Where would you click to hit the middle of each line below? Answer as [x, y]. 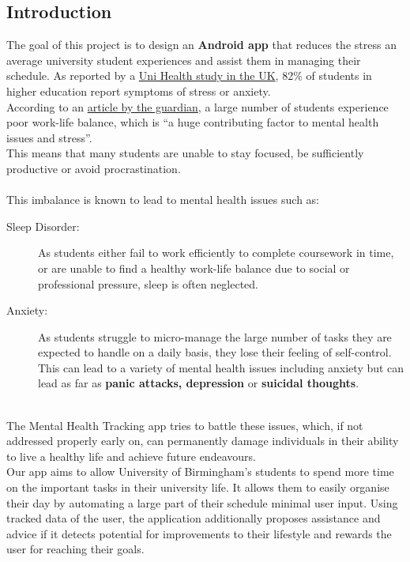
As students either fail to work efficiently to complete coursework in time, [216, 253]
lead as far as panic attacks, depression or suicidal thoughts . [199, 383]
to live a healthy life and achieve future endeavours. [131, 456]
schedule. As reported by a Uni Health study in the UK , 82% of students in [189, 75]
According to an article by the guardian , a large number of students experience [197, 106]
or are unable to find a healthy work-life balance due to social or [194, 268]
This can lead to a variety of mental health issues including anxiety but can [221, 367]
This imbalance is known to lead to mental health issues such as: [163, 200]
